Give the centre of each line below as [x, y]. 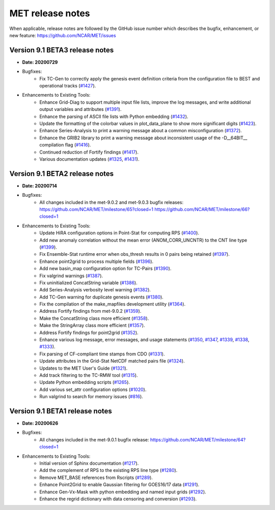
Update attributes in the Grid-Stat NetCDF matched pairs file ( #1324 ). [112, 361]
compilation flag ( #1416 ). [65, 145]
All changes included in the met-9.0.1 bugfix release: [94, 439]
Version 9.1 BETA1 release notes [61, 411]
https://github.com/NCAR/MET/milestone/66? [202, 209]
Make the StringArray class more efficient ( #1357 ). [92, 325]
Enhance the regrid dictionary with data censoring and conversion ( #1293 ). [118, 499]
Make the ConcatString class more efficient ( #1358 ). [94, 318]
